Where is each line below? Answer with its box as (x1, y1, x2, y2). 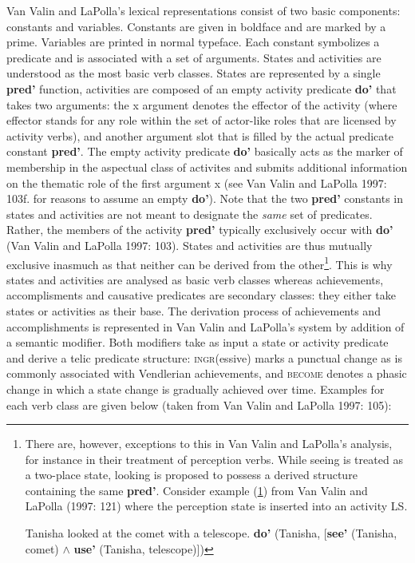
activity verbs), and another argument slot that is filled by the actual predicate (6, 127, 393, 144)
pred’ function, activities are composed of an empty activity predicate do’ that (6, 80, 397, 97)
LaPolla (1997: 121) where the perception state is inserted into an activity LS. (25, 498, 408, 514)
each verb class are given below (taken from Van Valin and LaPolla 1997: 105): (6, 396, 392, 413)
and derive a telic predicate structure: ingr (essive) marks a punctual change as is (6, 349, 402, 366)
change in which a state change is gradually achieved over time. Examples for (6, 380, 385, 397)
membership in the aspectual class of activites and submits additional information (6, 158, 408, 175)
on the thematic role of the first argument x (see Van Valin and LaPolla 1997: (6, 174, 387, 191)
